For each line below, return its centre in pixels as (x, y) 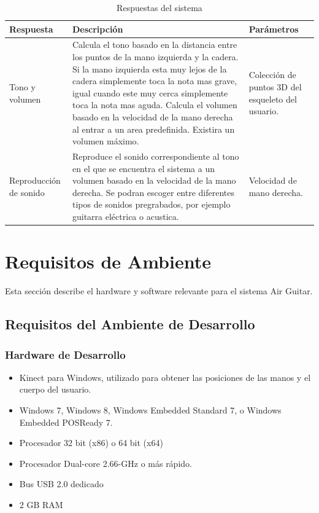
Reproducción (35, 180)
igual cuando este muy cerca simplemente (150, 92)
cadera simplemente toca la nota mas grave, (155, 81)
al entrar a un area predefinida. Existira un (154, 129)
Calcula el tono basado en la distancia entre (155, 45)
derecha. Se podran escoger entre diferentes (153, 192)
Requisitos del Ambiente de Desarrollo (130, 324)
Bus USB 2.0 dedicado (61, 484)
